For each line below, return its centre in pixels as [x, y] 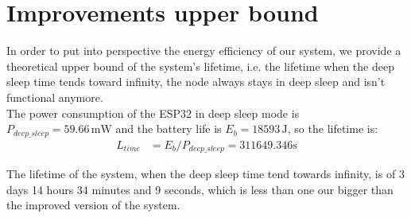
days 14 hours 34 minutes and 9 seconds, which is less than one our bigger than [200, 189]
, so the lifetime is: [333, 128]
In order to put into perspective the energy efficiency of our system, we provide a [204, 51]
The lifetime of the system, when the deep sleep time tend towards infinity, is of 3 [205, 174]
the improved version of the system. [93, 205]
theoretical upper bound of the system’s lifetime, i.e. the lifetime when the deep [200, 66]
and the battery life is [169, 128]
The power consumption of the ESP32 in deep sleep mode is [153, 113]
